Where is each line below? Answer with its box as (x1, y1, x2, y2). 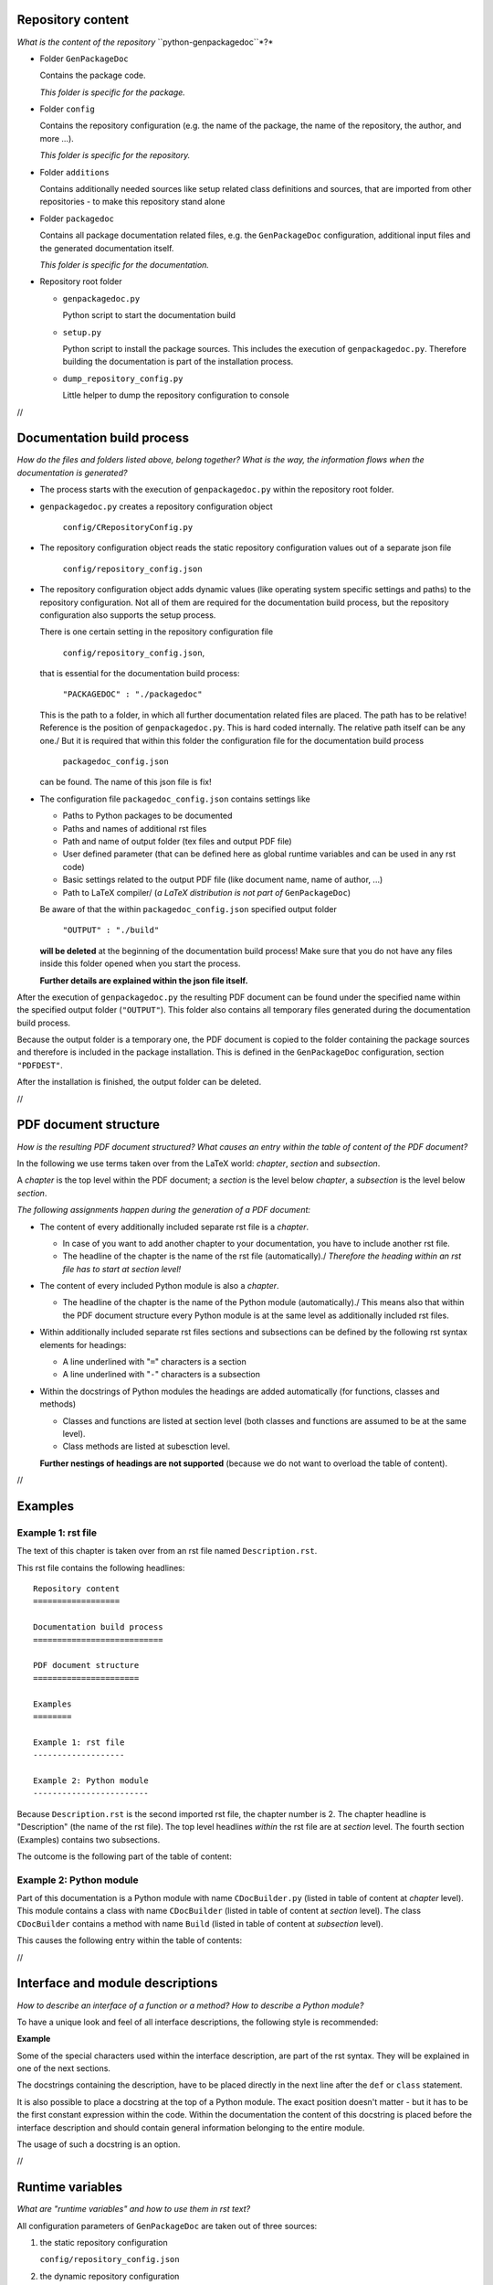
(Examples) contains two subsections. (16, 1833, 161, 1845)
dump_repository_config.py (62, 373, 184, 384)
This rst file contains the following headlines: (16, 1562, 185, 1573)
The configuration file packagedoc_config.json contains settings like (39, 793, 310, 804)
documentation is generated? (16, 467, 128, 478)
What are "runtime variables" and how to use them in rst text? (16, 2204, 251, 2215)
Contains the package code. (39, 69, 146, 81)
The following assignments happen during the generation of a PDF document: (16, 1205, 310, 1216)
